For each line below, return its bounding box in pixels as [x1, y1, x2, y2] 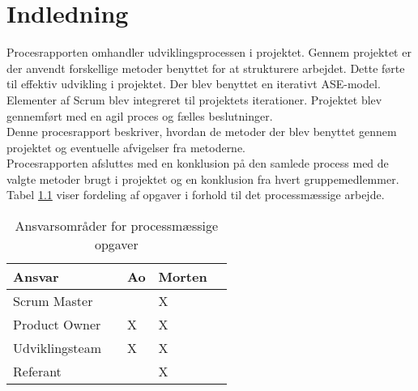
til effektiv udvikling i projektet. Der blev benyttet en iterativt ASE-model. [6, 75, 381, 92]
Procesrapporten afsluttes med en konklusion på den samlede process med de [6, 155, 389, 172]
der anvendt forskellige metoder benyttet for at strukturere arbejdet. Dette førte [6, 59, 405, 76]
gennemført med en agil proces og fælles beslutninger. [6, 107, 273, 124]
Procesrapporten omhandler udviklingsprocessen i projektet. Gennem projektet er [6, 44, 412, 61]
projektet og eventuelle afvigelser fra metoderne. [6, 138, 246, 155]
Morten [158, 267, 207, 287]
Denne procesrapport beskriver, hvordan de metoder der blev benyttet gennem [6, 123, 397, 140]
